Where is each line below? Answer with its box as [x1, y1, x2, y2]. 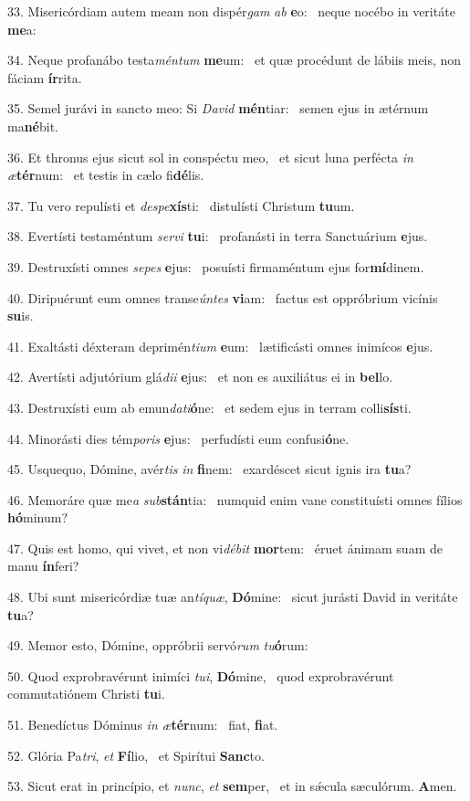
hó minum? [7, 508, 68, 527]
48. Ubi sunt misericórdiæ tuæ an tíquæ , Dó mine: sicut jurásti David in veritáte [7, 587, 458, 606]
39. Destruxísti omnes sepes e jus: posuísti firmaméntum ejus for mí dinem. [7, 257, 424, 276]
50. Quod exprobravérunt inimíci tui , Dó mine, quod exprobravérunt [7, 666, 394, 685]
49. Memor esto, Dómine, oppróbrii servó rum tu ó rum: [7, 636, 308, 655]
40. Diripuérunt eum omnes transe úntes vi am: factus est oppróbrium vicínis [7, 288, 438, 307]
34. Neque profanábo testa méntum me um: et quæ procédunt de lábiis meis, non [7, 50, 462, 69]
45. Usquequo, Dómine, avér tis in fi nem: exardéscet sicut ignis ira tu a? [7, 459, 412, 479]
